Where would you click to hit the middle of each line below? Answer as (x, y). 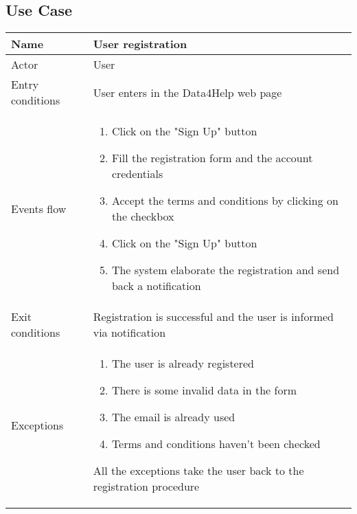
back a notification (156, 286)
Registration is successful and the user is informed (213, 317)
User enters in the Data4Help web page (187, 92)
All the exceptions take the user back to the (198, 471)
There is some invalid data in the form (204, 390)
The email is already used (173, 417)
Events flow (39, 208)
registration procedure (146, 487)
